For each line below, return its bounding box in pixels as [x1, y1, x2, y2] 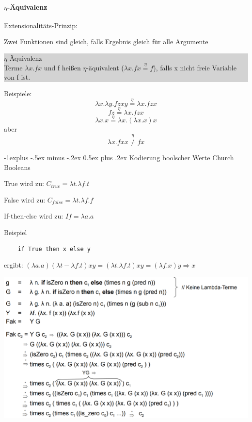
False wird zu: [4, 194, 46, 204]
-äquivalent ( [86, 62, 124, 72]
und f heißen [44, 62, 81, 72]
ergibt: [4, 260, 23, 270]
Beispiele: [4, 88, 32, 98]
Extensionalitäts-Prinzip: [4, 20, 78, 30]
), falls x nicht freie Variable [153, 62, 236, 72]
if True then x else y [17, 245, 91, 253]
